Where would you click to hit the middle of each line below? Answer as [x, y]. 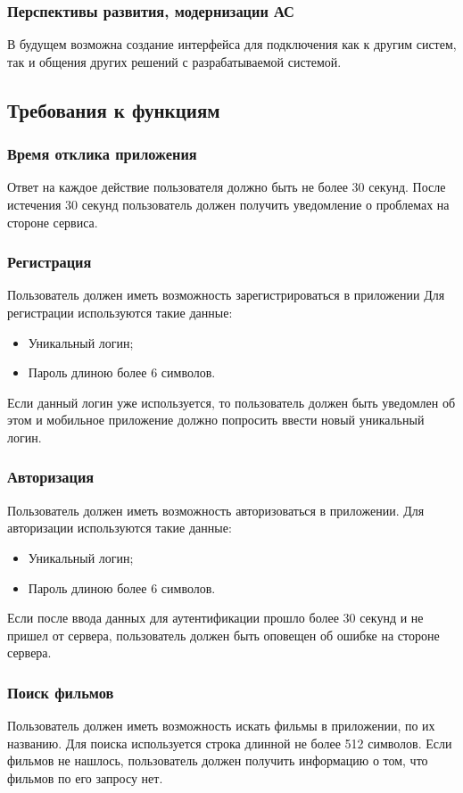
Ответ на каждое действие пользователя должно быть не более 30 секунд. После [227, 187]
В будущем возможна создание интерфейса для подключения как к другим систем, [232, 44]
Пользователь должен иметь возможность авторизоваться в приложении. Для [216, 510]
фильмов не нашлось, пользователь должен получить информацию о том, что [218, 760]
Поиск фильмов [61, 692]
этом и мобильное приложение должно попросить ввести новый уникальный [216, 420]
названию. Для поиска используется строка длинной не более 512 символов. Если [230, 743]
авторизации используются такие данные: [120, 528]
